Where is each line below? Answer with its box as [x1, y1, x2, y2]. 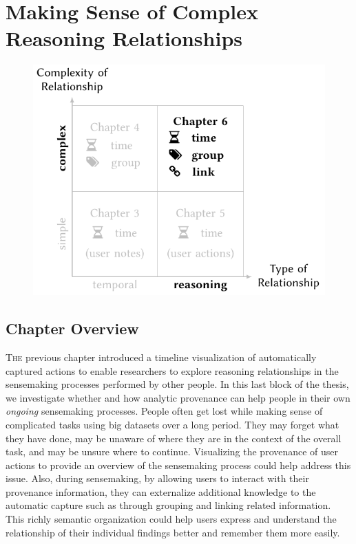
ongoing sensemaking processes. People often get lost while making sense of [6, 404, 323, 418]
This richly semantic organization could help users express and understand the [6, 512, 337, 526]
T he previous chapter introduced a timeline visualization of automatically [6, 349, 317, 364]
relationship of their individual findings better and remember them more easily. [6, 525, 340, 539]
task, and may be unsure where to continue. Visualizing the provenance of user [6, 444, 339, 459]
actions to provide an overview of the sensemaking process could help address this [6, 457, 351, 472]
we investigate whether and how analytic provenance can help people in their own [6, 390, 350, 404]
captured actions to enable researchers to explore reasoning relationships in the [6, 363, 339, 378]
